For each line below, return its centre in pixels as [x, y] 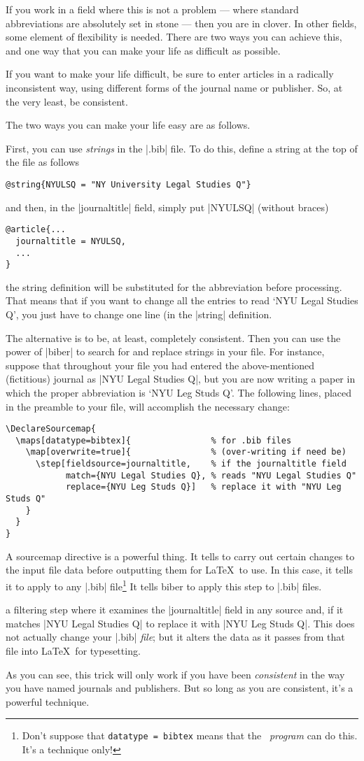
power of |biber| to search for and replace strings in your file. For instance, [165, 351]
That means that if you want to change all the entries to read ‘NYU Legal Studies [182, 300]
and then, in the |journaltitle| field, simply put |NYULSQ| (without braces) [167, 207]
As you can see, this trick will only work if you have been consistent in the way [175, 674]
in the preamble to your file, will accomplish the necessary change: [148, 406]
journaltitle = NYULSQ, [71, 241]
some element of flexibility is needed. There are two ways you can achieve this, [174, 37]
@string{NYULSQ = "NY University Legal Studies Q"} [128, 184]
